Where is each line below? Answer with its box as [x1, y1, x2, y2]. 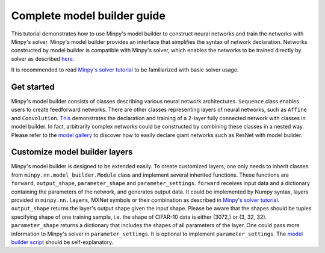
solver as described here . [11, 55, 75, 62]
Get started [11, 82, 55, 92]
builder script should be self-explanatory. [11, 239, 114, 246]
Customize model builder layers [11, 147, 133, 157]
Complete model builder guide [11, 9, 166, 22]
